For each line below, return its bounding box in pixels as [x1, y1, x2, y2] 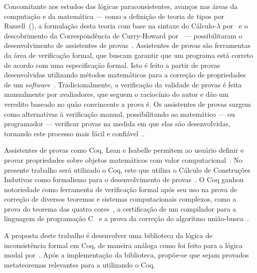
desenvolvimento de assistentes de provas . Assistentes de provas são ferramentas [4, 40, 251, 50]
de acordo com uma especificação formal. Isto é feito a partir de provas [4, 59, 220, 70]
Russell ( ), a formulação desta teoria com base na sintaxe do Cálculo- [4, 20, 217, 31]
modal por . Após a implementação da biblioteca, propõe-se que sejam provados [4, 250, 249, 260]
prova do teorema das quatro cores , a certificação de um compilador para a [4, 203, 236, 214]
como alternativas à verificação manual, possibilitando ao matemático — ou [4, 108, 235, 119]
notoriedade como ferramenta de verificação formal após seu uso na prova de [4, 184, 237, 194]
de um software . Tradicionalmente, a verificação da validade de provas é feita [4, 79, 242, 89]
